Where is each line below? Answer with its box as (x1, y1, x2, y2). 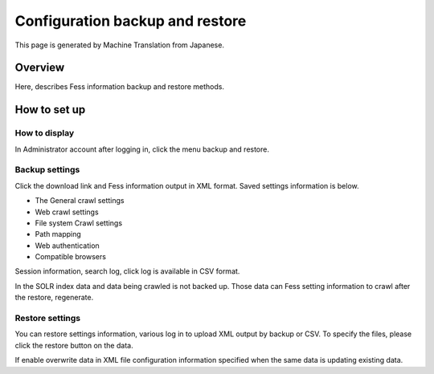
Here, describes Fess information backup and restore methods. (14, 82, 225, 91)
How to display (14, 128, 75, 139)
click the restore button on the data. (14, 340, 133, 350)
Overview (14, 61, 65, 75)
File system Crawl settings (35, 217, 123, 228)
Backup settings (14, 165, 80, 176)
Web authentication (35, 241, 100, 250)
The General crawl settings (35, 196, 125, 205)
